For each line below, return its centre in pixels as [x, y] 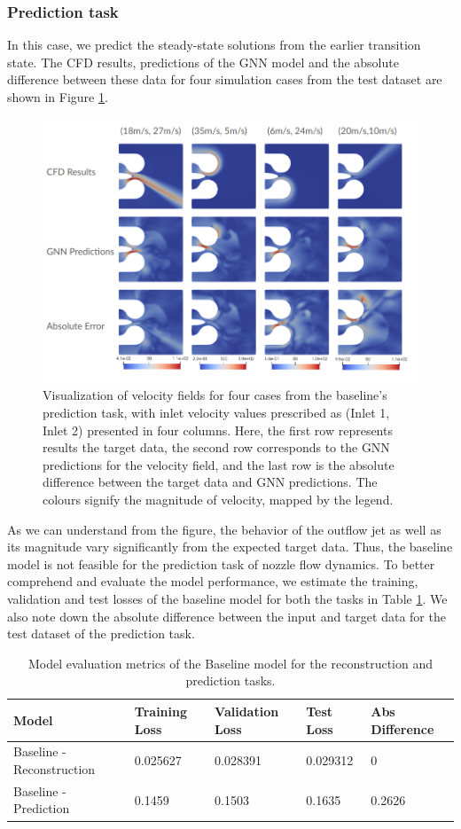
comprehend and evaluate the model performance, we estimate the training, [213, 581]
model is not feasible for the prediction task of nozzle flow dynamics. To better [221, 563]
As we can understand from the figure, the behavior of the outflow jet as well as [224, 529]
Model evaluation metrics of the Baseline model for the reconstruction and [230, 663]
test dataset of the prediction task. [101, 633]
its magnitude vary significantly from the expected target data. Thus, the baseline [230, 547]
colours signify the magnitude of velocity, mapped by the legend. [218, 500]
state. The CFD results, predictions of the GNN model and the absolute [203, 62]
